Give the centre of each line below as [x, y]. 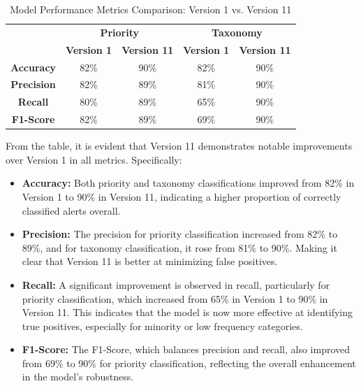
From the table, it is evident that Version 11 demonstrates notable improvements [179, 146]
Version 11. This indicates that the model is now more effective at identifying [187, 312]
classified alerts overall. [71, 210]
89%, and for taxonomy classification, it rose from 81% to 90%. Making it [179, 247]
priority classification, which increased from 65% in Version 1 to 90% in [175, 298]
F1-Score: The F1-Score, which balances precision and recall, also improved [186, 349]
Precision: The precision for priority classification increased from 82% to [180, 234]
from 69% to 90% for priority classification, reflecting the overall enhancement [189, 363]
